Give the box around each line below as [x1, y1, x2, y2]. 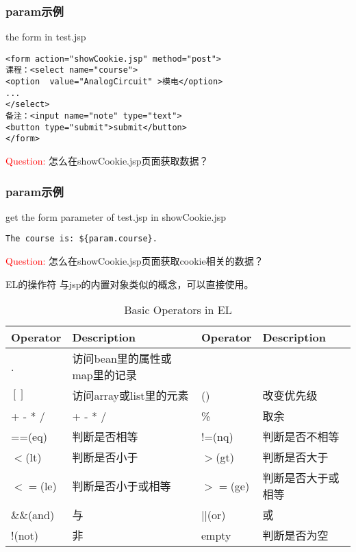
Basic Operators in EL [124, 302, 232, 318]
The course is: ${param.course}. [5, 234, 157, 244]
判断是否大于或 [262, 470, 340, 486]
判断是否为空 [262, 527, 329, 544]
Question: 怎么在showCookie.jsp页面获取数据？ [5, 154, 209, 168]
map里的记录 [72, 367, 137, 383]
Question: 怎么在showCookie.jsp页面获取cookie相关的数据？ [5, 254, 264, 268]
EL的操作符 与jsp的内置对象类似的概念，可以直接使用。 [5, 276, 254, 291]
